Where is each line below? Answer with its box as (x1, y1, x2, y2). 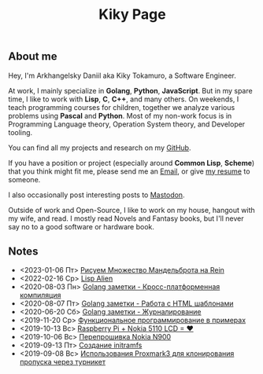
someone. (8, 174, 41, 184)
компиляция (19, 291, 61, 300)
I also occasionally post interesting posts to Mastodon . (8, 190, 185, 200)
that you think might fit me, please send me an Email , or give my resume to (8, 167, 250, 176)
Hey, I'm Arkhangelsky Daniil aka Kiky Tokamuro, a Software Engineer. (8, 71, 236, 80)
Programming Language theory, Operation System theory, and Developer (8, 119, 246, 129)
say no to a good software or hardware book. (8, 222, 155, 231)
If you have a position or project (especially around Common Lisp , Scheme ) (8, 158, 255, 167)
